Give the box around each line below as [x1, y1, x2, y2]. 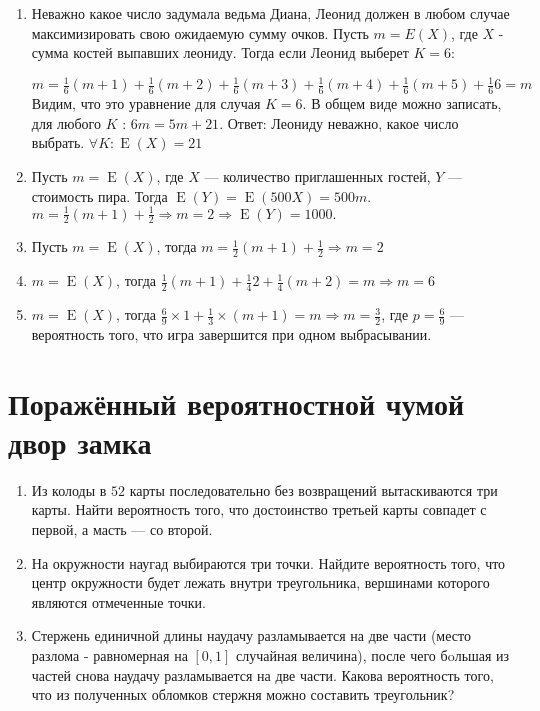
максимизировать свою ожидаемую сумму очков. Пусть [31, 22, 369, 43]
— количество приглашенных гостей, [204, 165, 431, 186]
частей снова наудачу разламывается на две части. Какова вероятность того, [31, 664, 494, 685]
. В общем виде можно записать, [302, 93, 502, 114]
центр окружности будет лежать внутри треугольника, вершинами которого [31, 572, 490, 593]
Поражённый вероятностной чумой [8, 382, 465, 423]
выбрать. [31, 132, 85, 153]
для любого [31, 112, 101, 133]
